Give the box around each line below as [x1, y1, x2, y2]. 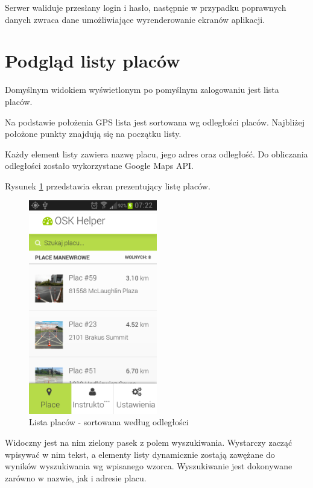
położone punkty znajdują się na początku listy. [5, 127, 182, 140]
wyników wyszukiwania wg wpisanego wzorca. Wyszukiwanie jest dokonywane [5, 460, 292, 472]
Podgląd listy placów [5, 48, 180, 73]
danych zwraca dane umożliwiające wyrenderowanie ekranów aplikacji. [5, 13, 265, 25]
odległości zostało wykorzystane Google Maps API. [5, 159, 194, 172]
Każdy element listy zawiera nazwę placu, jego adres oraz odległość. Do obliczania [5, 147, 308, 160]
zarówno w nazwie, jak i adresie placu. [5, 471, 147, 484]
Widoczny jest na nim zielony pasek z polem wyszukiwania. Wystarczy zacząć [5, 436, 292, 448]
